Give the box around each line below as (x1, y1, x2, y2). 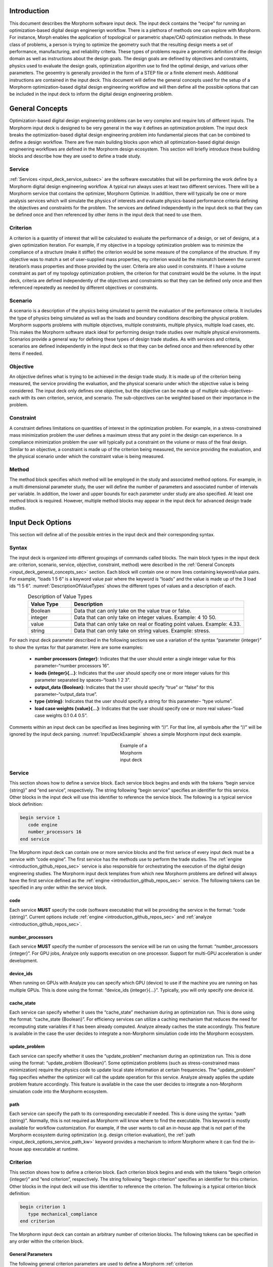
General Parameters (9, 1251, 53, 1257)
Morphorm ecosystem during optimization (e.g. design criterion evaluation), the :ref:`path (9, 1132, 196, 1138)
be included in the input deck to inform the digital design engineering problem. (9, 91, 173, 97)
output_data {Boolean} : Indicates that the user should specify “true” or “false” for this (34, 684, 214, 690)
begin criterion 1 (20, 1204, 66, 1210)
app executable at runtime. (23, 1146, 79, 1152)
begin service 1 (20, 815, 61, 821)
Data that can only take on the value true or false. (74, 607, 192, 614)
